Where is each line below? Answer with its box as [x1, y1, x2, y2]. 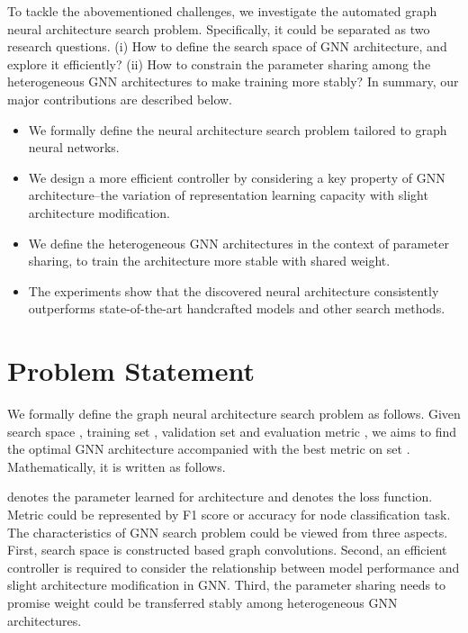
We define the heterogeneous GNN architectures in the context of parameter [28, 233, 449, 252]
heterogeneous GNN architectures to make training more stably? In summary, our [7, 72, 459, 91]
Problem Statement [7, 352, 255, 389]
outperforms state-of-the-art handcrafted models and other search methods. [28, 299, 445, 318]
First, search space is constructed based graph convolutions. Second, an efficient [7, 540, 447, 559]
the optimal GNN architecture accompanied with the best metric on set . [7, 439, 410, 458]
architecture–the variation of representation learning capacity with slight [28, 185, 428, 204]
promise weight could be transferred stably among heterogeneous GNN [7, 592, 398, 611]
